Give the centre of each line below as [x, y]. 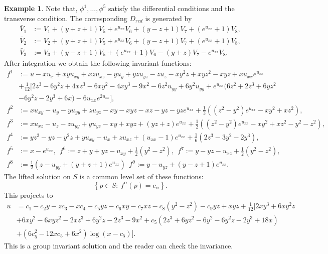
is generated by [169, 18]
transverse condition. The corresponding [66, 18]
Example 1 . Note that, [41, 8]
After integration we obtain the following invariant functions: [98, 62]
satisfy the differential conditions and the [172, 8]
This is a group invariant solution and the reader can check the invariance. [119, 245]
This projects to [29, 195]
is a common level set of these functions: [141, 176]
